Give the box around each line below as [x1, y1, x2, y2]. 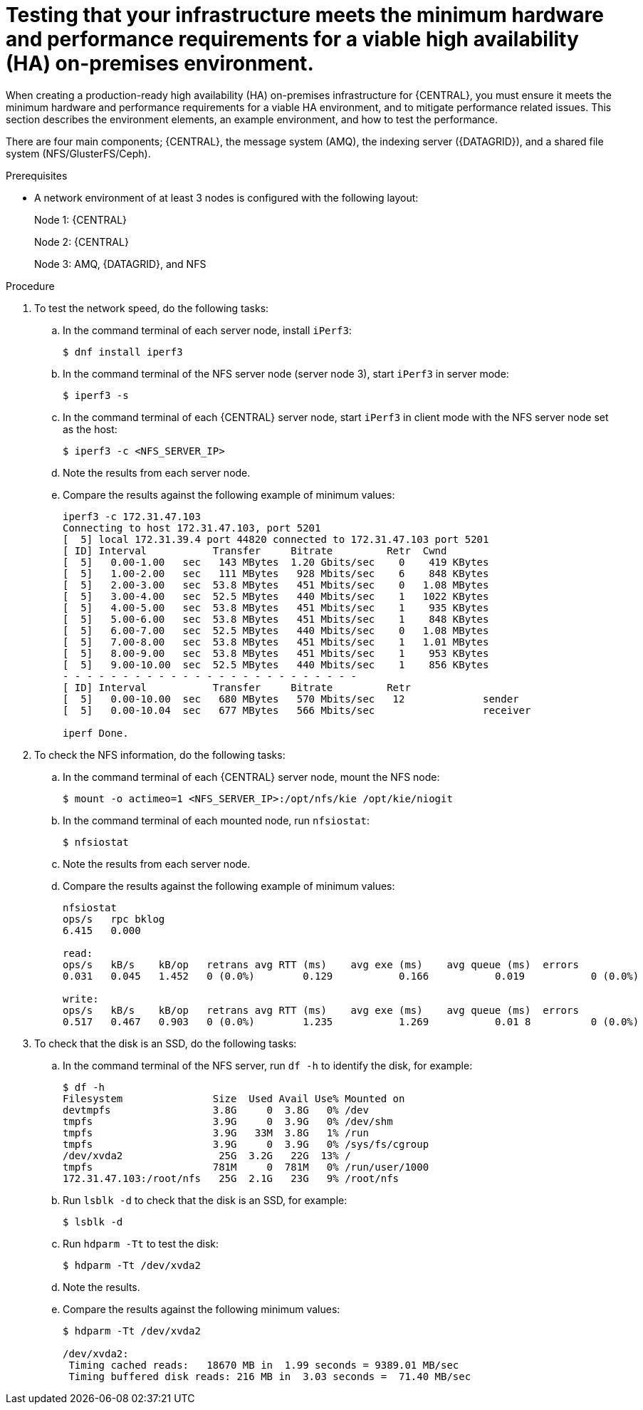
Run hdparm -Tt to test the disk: [63, 1237, 219, 1250]
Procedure [6, 279, 55, 292]
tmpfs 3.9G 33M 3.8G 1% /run [63, 1126, 369, 1139]
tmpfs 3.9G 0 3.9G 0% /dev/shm [63, 1115, 393, 1127]
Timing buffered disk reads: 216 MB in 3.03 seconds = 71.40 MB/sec [68, 1370, 471, 1382]
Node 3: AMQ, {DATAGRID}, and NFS [34, 257, 207, 270]
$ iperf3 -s [63, 389, 129, 401]
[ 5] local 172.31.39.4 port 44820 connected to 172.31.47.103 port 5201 [63, 533, 489, 545]
